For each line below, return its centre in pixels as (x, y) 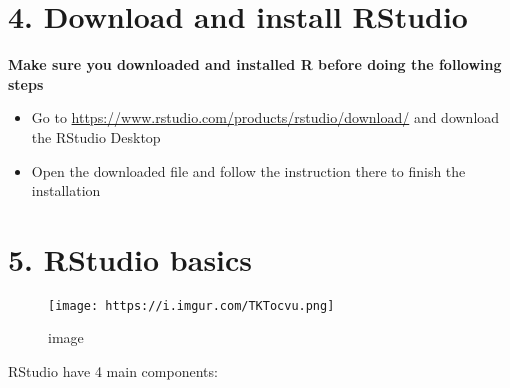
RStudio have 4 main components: (113, 371)
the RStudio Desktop (96, 136)
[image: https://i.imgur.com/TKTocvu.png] (191, 305)
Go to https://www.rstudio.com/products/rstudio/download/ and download (265, 117)
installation (66, 190)
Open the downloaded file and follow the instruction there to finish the (248, 170)
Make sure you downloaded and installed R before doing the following (255, 64)
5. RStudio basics (130, 258)
